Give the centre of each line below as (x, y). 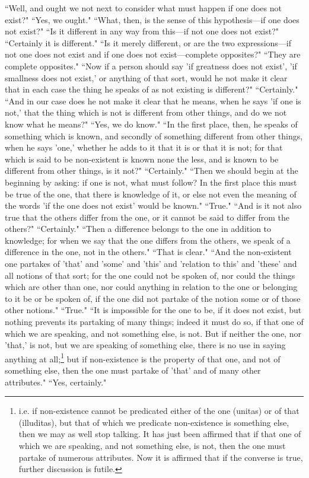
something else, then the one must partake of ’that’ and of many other (133, 370)
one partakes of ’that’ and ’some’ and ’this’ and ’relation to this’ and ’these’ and (151, 264)
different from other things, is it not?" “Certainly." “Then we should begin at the (152, 171)
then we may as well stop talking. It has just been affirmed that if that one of (160, 434)
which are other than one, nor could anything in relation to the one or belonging (151, 287)
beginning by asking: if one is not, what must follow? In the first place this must (151, 182)
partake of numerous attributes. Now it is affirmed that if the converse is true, (161, 457)
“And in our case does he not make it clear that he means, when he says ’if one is (153, 101)
